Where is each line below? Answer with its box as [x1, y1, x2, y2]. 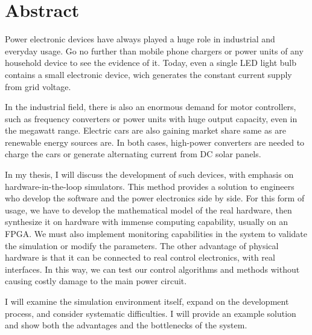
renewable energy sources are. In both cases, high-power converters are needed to [5, 135, 305, 148]
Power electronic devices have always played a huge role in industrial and [5, 33, 275, 45]
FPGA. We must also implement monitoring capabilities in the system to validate [5, 227, 308, 240]
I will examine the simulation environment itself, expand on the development [5, 295, 289, 307]
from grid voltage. [5, 80, 71, 93]
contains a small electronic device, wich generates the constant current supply [5, 68, 292, 80]
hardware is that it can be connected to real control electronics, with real [5, 251, 275, 264]
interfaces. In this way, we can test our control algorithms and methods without [5, 262, 300, 275]
